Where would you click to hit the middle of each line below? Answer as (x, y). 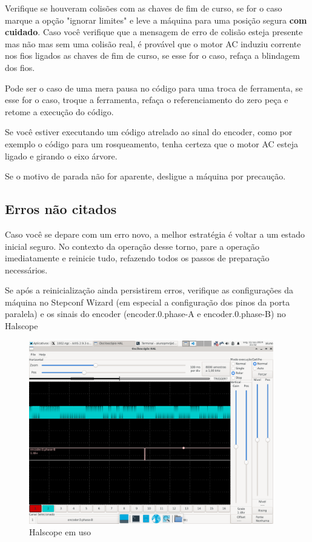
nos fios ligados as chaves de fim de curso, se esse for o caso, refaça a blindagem (152, 55)
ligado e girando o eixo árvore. (61, 156)
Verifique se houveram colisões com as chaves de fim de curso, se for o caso (144, 8)
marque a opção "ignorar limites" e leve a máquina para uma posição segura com (156, 20)
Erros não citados (61, 209)
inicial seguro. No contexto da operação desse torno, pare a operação (132, 246)
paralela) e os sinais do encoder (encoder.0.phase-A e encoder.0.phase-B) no (145, 314)
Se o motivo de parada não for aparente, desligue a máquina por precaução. (145, 176)
